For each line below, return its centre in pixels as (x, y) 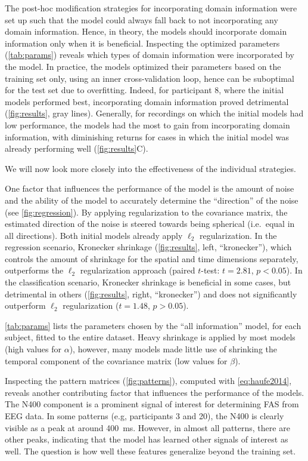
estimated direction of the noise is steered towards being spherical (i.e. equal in (150, 224)
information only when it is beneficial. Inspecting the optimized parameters (142, 43)
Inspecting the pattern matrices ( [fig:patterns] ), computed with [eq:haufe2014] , (148, 381)
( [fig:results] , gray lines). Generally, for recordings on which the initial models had (154, 113)
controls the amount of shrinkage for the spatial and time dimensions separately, (152, 258)
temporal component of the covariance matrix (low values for (116, 360)
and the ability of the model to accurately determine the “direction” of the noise (152, 200)
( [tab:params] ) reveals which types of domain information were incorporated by (150, 55)
